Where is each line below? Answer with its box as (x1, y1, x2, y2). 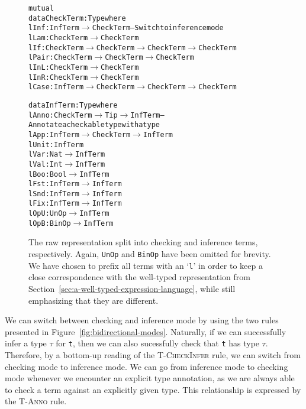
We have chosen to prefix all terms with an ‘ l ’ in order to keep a (28, 259, 263, 271)
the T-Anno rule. (5, 395, 67, 407)
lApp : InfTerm (28, 130, 79, 139)
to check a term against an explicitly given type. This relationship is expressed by (5, 383, 301, 395)
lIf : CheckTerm (28, 43, 84, 52)
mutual (28, 4, 54, 12)
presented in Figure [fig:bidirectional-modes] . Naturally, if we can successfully (5, 325, 286, 337)
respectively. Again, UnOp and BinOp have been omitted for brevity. (28, 248, 271, 260)
